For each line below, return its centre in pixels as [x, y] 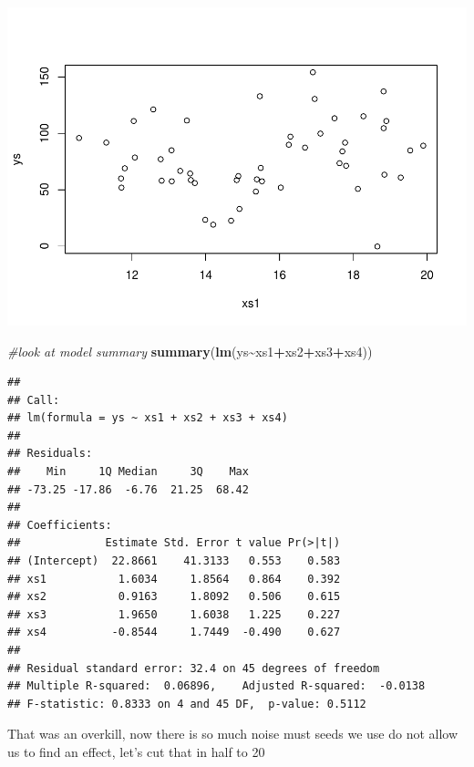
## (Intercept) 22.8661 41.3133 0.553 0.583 [174, 561]
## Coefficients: [60, 525]
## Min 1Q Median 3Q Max [128, 472]
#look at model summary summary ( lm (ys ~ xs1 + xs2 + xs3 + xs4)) [190, 351]
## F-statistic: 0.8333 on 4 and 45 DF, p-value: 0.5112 [187, 704]
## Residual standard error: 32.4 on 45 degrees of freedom [194, 668]
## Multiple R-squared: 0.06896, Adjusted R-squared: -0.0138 [216, 686]
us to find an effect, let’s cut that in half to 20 [136, 751]
